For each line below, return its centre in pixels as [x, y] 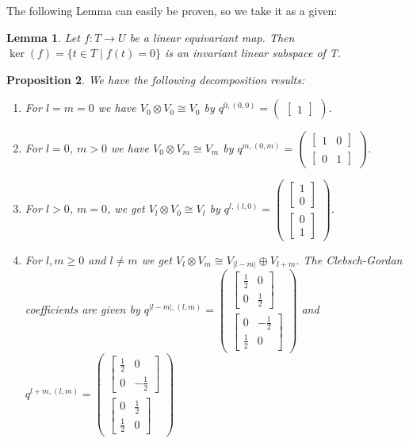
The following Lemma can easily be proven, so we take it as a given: [172, 10]
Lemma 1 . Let [43, 37]
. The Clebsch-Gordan [349, 259]
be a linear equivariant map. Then [212, 37]
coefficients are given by [82, 309]
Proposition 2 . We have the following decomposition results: [156, 79]
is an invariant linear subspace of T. [253, 53]
